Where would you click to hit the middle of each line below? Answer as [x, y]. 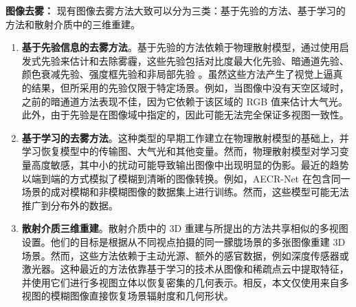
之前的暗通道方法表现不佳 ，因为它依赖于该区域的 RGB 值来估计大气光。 [185, 101]
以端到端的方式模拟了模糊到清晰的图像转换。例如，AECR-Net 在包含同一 [186, 178]
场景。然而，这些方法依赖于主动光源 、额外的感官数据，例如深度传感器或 [185, 255]
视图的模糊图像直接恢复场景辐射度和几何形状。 [127, 296]
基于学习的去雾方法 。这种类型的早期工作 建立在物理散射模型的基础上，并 [185, 137]
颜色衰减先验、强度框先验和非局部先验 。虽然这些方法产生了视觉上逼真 [182, 74]
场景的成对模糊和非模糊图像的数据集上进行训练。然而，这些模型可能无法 [185, 192]
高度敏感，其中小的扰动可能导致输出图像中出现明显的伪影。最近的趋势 [190, 164]
